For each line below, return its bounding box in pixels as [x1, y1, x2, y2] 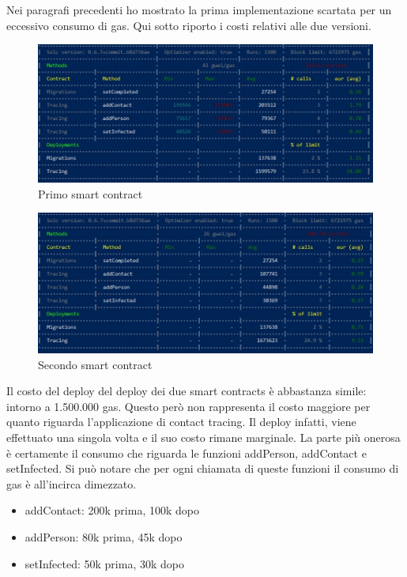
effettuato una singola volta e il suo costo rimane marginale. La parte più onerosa [6, 428, 401, 445]
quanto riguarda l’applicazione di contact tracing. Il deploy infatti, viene [6, 413, 356, 430]
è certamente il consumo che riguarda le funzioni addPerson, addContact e [6, 444, 367, 461]
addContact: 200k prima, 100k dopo [24, 502, 199, 519]
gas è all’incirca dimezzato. [6, 475, 137, 492]
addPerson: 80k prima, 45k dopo [24, 528, 183, 545]
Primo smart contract [38, 185, 143, 202]
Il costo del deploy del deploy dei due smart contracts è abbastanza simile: [6, 383, 367, 399]
